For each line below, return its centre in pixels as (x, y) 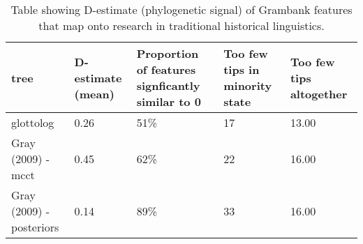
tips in (242, 69)
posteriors (35, 227)
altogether (319, 93)
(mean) (94, 93)
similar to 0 (169, 101)
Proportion (168, 53)
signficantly (168, 85)
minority (248, 85)
